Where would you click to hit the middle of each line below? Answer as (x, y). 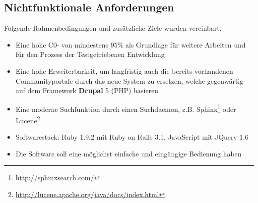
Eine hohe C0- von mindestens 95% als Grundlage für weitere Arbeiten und (130, 44)
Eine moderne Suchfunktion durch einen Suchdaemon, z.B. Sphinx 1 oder (126, 108)
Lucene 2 (28, 120)
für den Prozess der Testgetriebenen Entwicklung (90, 54)
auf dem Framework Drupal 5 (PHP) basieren (87, 90)
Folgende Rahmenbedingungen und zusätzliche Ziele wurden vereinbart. (113, 28)
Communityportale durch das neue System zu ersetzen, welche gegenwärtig (129, 80)
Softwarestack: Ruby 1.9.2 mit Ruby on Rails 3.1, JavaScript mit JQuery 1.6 (132, 137)
